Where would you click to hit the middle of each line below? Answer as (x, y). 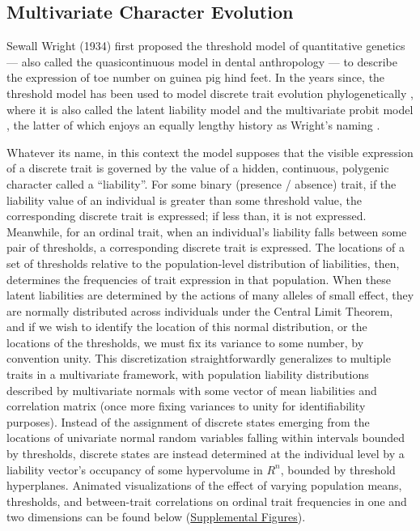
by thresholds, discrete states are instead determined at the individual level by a (206, 454)
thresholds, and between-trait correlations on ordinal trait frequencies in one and (207, 501)
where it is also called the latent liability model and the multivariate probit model (210, 109)
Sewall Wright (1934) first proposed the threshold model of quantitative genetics (206, 46)
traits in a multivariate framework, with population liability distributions (188, 374)
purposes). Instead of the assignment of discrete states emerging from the (188, 421)
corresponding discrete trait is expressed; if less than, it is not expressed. (187, 216)
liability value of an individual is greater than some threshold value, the (185, 200)
